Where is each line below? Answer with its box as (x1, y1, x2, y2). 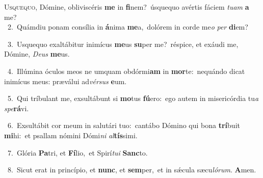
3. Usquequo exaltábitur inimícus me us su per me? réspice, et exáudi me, (7, 38, 239, 49)
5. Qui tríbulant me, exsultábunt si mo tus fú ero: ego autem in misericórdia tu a (7, 93, 259, 104)
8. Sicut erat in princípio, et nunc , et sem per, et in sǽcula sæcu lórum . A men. (7, 164, 256, 175)
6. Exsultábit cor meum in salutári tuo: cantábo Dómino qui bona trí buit (7, 120, 240, 131)
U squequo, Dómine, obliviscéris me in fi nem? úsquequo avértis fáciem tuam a (4, 2, 249, 12)
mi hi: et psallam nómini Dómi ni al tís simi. (4, 130, 138, 140)
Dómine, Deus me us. (4, 48, 70, 59)
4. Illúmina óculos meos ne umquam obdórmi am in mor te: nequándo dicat (7, 65, 245, 76)
